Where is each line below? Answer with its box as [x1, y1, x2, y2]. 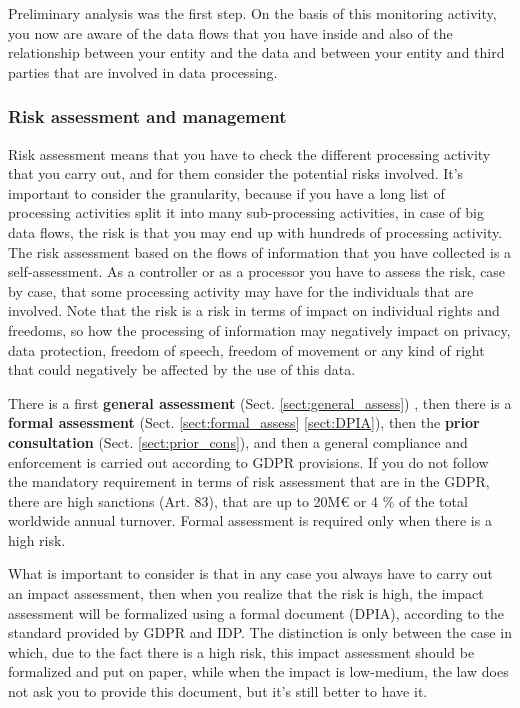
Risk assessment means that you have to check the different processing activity [8, 143, 491, 164]
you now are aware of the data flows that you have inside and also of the [8, 22, 453, 43]
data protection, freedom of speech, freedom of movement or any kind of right [8, 339, 485, 360]
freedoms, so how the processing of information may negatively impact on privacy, [8, 319, 511, 340]
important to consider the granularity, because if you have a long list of [8, 182, 445, 203]
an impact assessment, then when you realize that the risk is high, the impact [8, 583, 484, 604]
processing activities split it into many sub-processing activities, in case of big [8, 202, 484, 223]
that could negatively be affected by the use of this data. [8, 359, 356, 380]
